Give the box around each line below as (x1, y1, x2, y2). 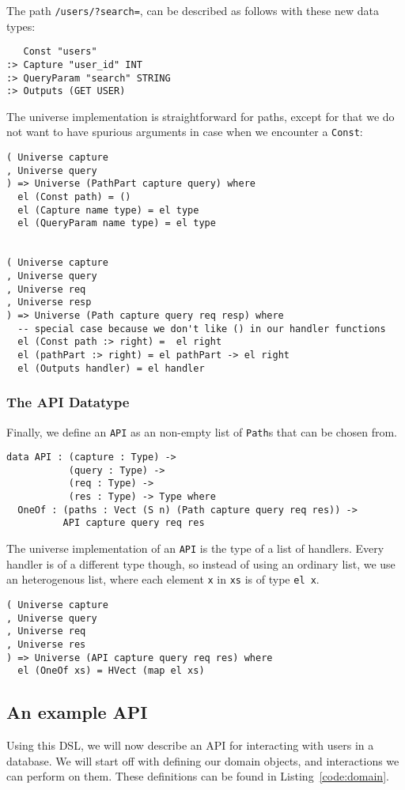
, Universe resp (6, 297, 92, 308)
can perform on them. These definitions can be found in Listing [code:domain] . (6, 768, 389, 784)
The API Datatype (6, 392, 130, 412)
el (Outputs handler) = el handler (17, 362, 205, 374)
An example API (6, 700, 148, 724)
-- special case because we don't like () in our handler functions (17, 323, 386, 335)
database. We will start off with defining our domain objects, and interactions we (6, 752, 399, 769)
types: (6, 17, 36, 34)
